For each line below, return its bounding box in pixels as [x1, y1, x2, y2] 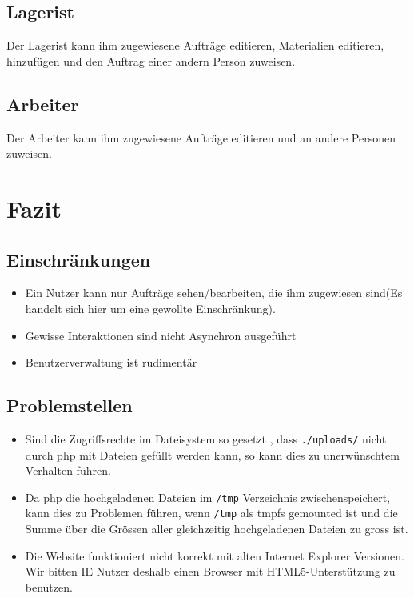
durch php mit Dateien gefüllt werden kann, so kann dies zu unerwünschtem [25, 446, 400, 463]
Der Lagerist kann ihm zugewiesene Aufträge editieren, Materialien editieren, [6, 37, 384, 54]
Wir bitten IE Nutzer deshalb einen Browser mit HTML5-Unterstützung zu [25, 563, 396, 580]
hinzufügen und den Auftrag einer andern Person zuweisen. [6, 52, 296, 69]
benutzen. [25, 578, 73, 595]
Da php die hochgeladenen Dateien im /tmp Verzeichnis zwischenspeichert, [25, 488, 391, 505]
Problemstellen [6, 393, 133, 418]
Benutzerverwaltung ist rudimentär [25, 354, 197, 371]
